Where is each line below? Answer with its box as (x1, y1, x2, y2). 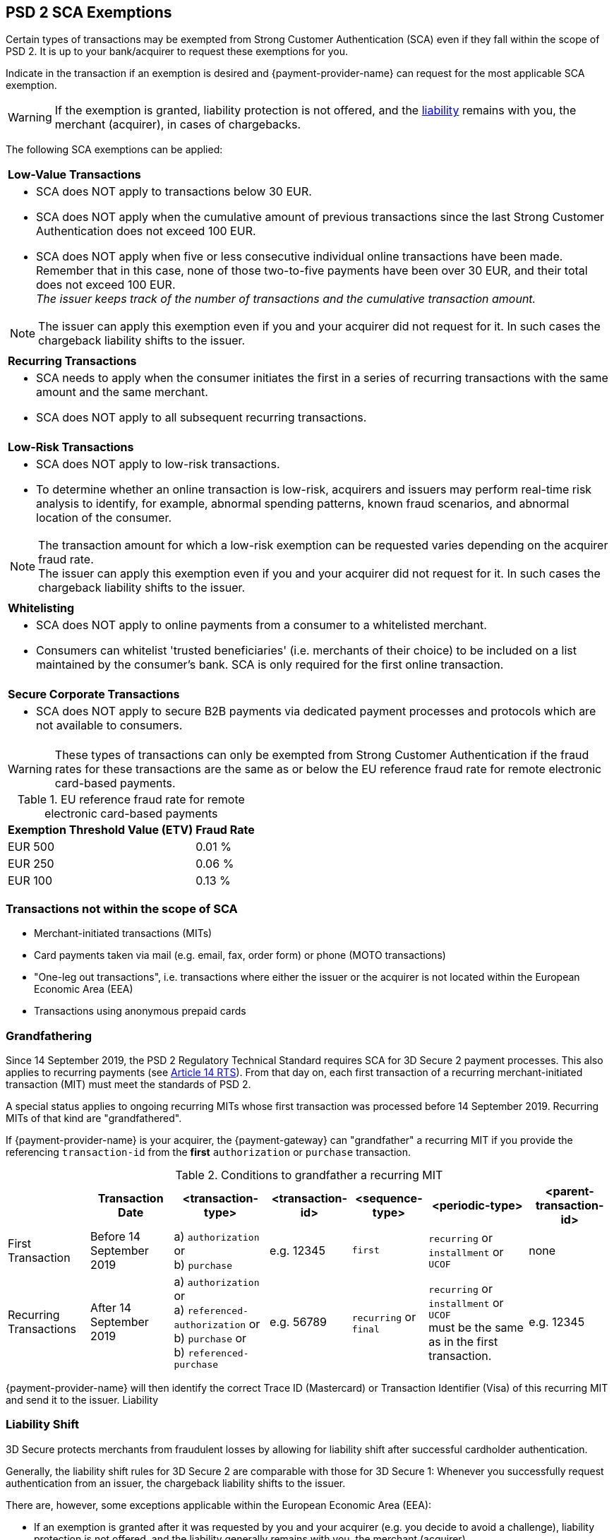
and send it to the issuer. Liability (6, 1393, 159, 1406)
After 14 (90, 1301, 132, 1315)
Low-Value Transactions (8, 167, 141, 182)
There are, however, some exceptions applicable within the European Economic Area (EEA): (6, 1498, 432, 1511)
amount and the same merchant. (36, 385, 208, 400)
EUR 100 (8, 873, 53, 888)
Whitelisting (8, 601, 75, 616)
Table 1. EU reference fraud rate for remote (17, 792, 245, 807)
